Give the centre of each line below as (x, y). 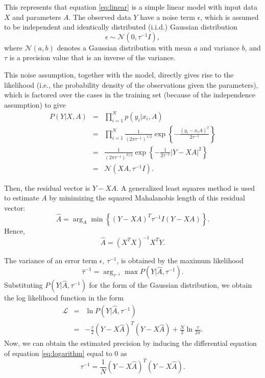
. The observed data (100, 17)
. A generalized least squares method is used (186, 187)
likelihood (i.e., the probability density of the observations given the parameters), (131, 84)
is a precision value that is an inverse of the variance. (92, 57)
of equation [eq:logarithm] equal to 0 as (66, 353)
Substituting (23, 285)
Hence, (15, 230)
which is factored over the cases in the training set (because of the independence (130, 95)
